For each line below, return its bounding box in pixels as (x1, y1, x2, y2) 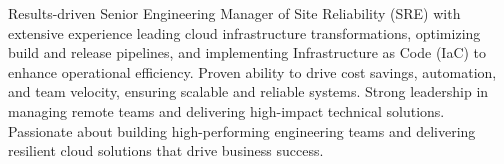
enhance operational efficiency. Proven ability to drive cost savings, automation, (8, 61, 497, 82)
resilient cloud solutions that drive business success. (8, 140, 324, 161)
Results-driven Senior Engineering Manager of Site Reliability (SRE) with (8, 3, 461, 23)
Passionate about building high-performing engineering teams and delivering (8, 120, 476, 141)
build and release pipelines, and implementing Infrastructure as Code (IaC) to (8, 42, 487, 63)
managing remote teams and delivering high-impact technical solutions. (8, 100, 445, 121)
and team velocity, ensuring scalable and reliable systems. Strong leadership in (8, 81, 489, 102)
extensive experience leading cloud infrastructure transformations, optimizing (8, 22, 481, 43)
